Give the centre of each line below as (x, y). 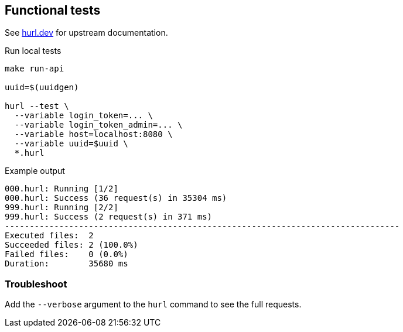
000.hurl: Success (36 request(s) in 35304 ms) (116, 198)
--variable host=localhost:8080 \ (93, 134)
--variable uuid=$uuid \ (71, 144)
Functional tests (53, 10)
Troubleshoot (36, 284)
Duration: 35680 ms (66, 264)
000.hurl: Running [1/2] (62, 189)
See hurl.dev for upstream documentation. (86, 33)
